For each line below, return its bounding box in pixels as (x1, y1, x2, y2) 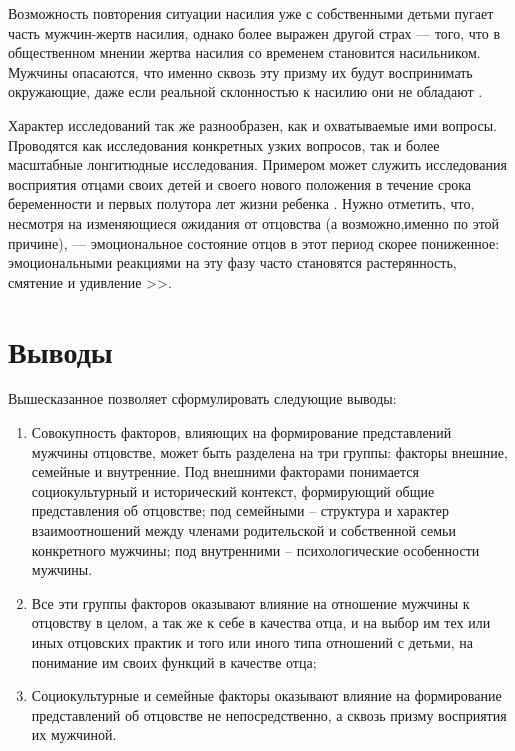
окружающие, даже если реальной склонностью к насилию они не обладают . (8, 81, 483, 102)
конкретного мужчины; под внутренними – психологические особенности (31, 539, 480, 560)
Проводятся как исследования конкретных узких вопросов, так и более (8, 134, 440, 155)
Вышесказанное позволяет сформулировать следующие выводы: (8, 388, 397, 409)
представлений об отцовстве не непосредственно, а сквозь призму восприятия (31, 704, 507, 725)
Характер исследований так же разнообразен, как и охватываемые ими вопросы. (8, 114, 497, 135)
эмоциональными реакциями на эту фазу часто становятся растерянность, (8, 252, 457, 273)
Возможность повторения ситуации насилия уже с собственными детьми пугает (8, 3, 494, 23)
